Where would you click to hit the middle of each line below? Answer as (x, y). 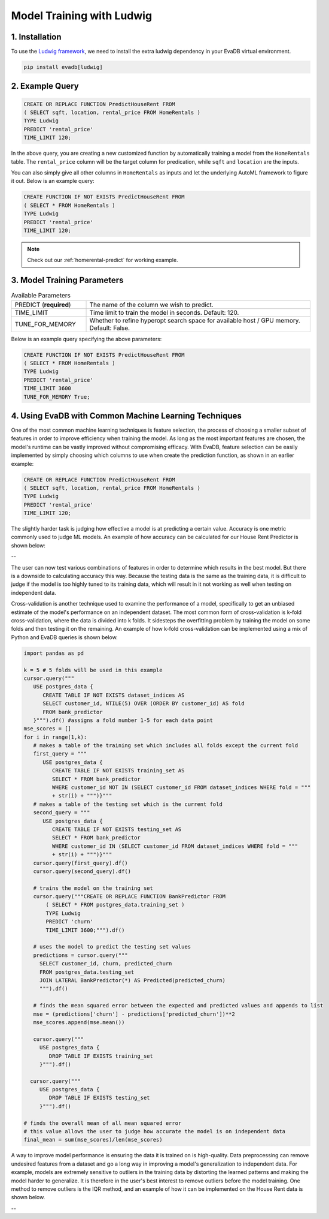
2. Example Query (45, 86)
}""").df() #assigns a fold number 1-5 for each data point (123, 720)
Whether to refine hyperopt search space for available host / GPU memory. (195, 320)
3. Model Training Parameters (67, 280)
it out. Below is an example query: (53, 181)
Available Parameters (41, 296)
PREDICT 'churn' (70, 922)
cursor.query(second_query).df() (82, 871)
